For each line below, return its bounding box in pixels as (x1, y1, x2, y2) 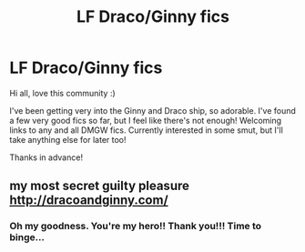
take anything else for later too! (9, 134, 127, 145)
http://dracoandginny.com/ (9, 193, 168, 208)
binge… (9, 231, 46, 244)
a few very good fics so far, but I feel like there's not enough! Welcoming (9, 115, 282, 126)
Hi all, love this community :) (9, 87, 116, 98)
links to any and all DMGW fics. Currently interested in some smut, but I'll (9, 125, 284, 136)
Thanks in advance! (9, 152, 84, 163)
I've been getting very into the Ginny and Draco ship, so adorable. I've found (9, 105, 296, 116)
